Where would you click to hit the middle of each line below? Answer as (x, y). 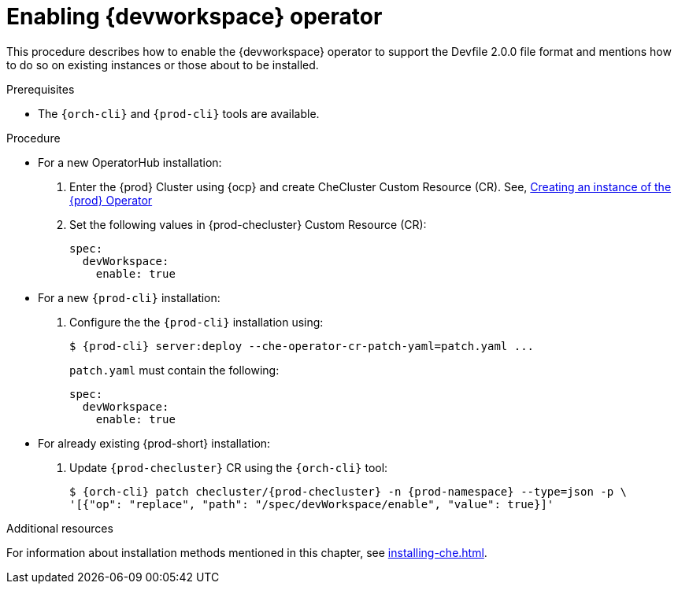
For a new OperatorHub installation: (130, 162)
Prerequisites (41, 89)
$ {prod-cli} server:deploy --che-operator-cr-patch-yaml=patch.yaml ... (302, 346)
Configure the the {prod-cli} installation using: (196, 322)
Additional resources (60, 528)
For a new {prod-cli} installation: (129, 297)
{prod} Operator (111, 200)
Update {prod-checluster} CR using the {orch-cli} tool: (229, 467)
